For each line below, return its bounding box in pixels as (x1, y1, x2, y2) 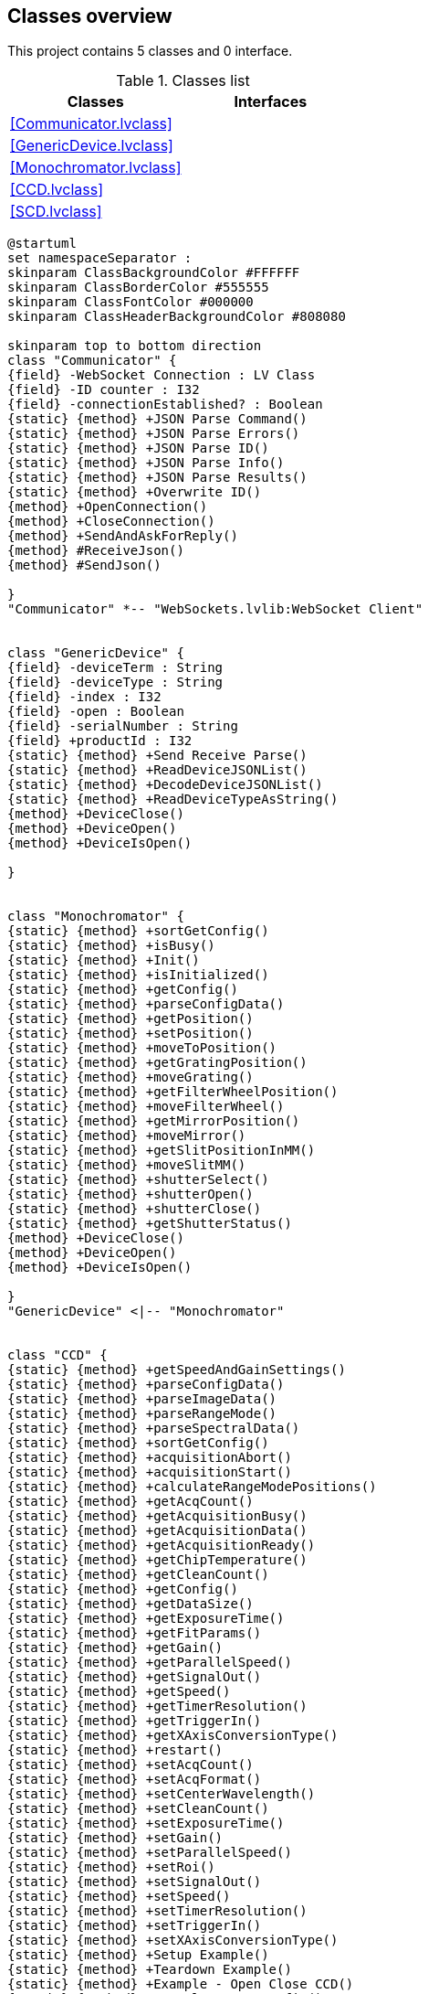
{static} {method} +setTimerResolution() (7, 1903, 308, 1919)
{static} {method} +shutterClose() (7, 1201, 262, 1217)
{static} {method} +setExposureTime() (7, 1816, 285, 1831)
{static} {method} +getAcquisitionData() (7, 1523, 308, 1539)
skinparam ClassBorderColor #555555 (7, 280, 269, 295)
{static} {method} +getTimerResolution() (7, 1699, 308, 1714)
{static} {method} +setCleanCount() (7, 1801, 269, 1817)
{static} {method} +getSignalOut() (7, 1669, 262, 1685)
